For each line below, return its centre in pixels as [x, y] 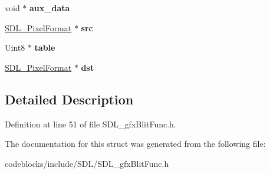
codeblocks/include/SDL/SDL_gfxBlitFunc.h [87, 163]
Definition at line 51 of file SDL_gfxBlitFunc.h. [90, 124]
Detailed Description [69, 99]
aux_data [50, 8]
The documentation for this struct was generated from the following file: [135, 144]
